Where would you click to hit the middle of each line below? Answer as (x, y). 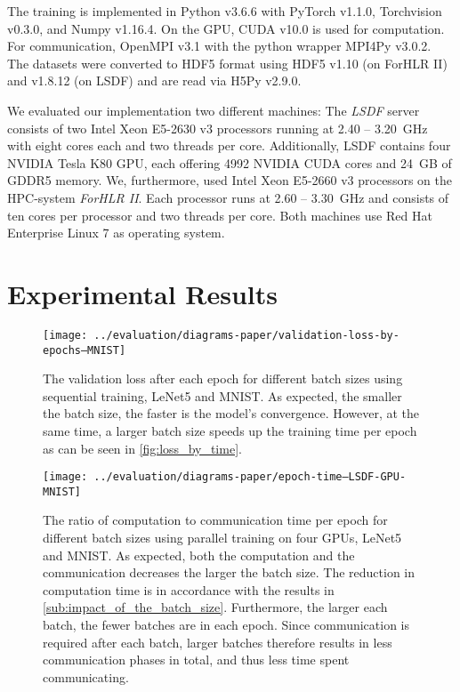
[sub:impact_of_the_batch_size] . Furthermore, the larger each (215, 607)
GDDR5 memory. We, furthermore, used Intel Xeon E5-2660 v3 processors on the (230, 180)
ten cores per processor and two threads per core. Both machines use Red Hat (220, 215)
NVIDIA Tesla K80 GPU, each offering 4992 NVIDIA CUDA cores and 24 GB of (230, 162)
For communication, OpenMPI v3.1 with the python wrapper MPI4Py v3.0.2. (219, 46)
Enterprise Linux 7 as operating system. (116, 233)
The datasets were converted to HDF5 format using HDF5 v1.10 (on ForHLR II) (227, 63)
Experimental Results (142, 293)
